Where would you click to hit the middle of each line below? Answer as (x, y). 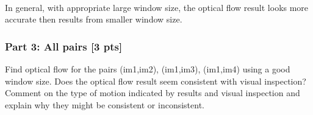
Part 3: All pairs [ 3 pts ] (64, 46)
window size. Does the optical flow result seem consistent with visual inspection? (156, 81)
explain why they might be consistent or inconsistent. (105, 104)
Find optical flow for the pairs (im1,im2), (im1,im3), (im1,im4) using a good (148, 69)
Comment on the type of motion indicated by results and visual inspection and (153, 93)
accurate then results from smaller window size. (94, 19)
